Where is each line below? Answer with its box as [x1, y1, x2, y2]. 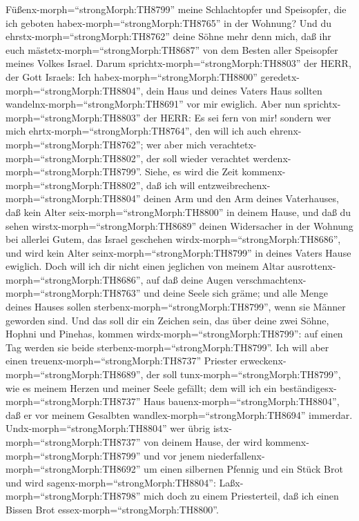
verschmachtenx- [236, 272, 307, 286]
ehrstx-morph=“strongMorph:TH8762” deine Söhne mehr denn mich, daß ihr [6, 29, 331, 43]
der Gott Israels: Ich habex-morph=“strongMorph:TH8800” [6, 69, 258, 83]
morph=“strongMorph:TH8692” [6, 462, 141, 476]
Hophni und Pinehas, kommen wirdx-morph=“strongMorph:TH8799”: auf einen [6, 326, 343, 341]
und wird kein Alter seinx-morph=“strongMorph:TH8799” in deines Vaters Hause [6, 245, 351, 259]
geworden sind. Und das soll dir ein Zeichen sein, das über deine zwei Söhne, [6, 313, 329, 327]
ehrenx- [269, 124, 302, 138]
